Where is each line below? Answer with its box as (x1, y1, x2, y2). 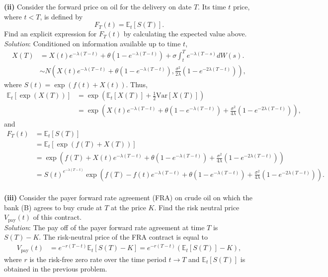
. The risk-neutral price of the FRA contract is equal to (39, 232, 208, 242)
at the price (111, 202, 146, 212)
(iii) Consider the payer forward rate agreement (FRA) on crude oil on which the (4, 192, 252, 203)
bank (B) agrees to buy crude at (4, 202, 102, 212)
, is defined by (40, 11, 83, 21)
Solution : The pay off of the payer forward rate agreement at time (4, 222, 205, 232)
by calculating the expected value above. (123, 28, 247, 39)
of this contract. (33, 212, 82, 222)
